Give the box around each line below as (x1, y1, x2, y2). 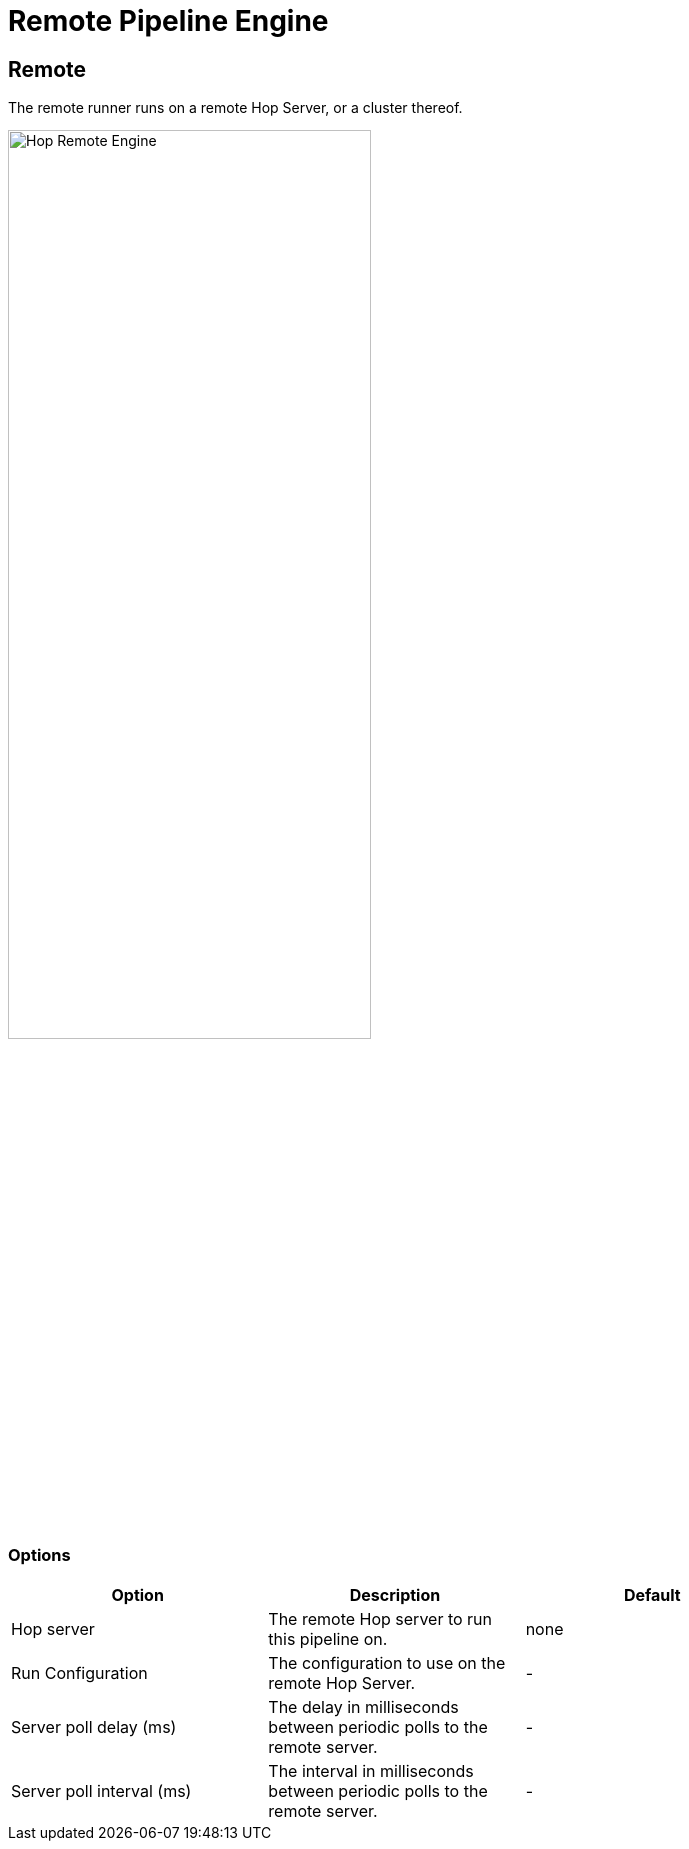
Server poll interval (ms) (11, 1780, 192, 1801)
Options (8, 1545, 71, 1566)
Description (349, 1584, 441, 1605)
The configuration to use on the (268, 1652, 506, 1673)
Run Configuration (11, 1662, 148, 1683)
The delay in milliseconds (268, 1696, 459, 1717)
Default (623, 1584, 681, 1605)
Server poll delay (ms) (11, 1716, 177, 1737)
